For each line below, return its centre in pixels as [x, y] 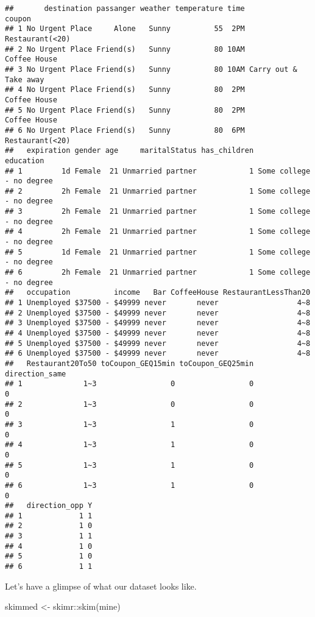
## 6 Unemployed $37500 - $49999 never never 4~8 [158, 354]
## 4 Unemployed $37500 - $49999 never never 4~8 [158, 333]
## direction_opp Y [49, 506]
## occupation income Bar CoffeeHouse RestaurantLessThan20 [158, 293]
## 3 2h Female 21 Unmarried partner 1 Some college [158, 212]
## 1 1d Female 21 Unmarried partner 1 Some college [158, 171]
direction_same [36, 374]
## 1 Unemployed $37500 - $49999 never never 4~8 [158, 303]
